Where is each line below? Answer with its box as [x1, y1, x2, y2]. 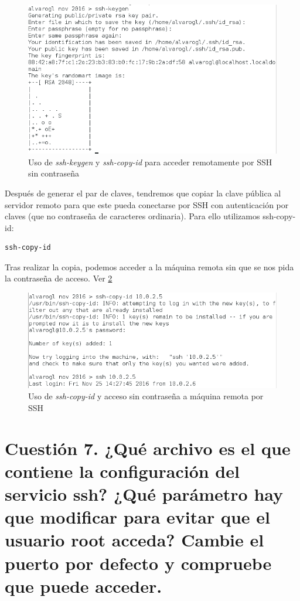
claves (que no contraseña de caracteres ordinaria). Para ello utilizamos [5, 210, 260, 222]
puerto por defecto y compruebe [5, 551, 272, 575]
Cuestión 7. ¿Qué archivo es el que [5, 436, 291, 460]
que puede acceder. [5, 573, 162, 597]
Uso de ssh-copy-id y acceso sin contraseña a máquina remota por [28, 390, 264, 402]
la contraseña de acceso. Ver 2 [5, 272, 112, 284]
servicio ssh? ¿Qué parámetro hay [5, 482, 284, 506]
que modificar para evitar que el [5, 505, 270, 529]
